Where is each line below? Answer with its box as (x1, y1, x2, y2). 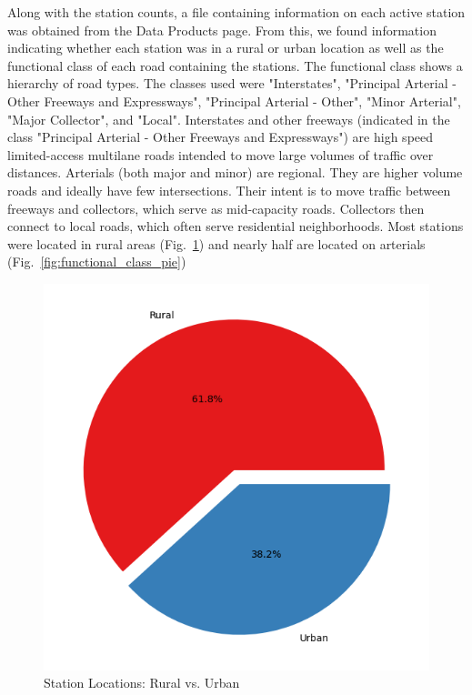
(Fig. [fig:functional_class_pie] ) (7, 252, 186, 271)
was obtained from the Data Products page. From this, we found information (7, 20, 437, 39)
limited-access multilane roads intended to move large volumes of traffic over (7, 145, 434, 164)
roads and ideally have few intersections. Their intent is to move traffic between (7, 180, 451, 199)
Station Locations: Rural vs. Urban (44, 673, 240, 692)
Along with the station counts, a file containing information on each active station (7, 3, 466, 21)
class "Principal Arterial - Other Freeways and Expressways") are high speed (7, 127, 434, 146)
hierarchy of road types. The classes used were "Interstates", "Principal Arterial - (7, 74, 457, 93)
